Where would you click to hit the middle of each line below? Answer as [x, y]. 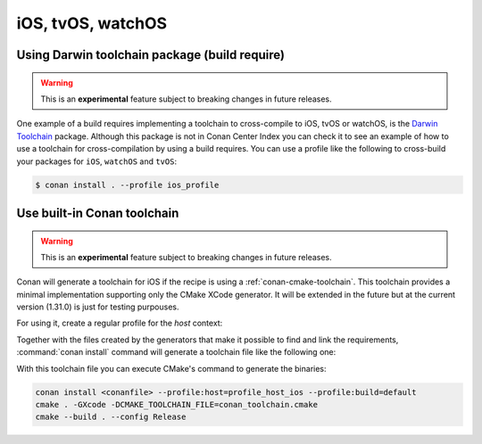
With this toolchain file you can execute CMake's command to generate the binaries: [171, 368]
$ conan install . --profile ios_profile [127, 185]
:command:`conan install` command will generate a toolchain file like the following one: [176, 352]
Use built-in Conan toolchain [98, 213]
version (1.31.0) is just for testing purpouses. [98, 307]
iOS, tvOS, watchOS [92, 23]
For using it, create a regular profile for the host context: [120, 323]
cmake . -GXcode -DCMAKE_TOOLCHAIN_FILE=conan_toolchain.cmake [177, 404]
